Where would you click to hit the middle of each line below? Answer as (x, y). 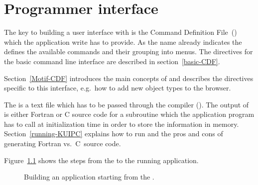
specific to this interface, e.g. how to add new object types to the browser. (118, 88)
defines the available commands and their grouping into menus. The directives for (129, 51)
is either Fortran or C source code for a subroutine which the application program (129, 114)
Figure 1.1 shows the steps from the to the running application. (101, 160)
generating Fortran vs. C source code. (63, 143)
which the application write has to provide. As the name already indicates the (123, 42)
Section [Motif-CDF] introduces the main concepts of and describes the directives (129, 78)
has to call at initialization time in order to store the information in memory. (122, 124)
